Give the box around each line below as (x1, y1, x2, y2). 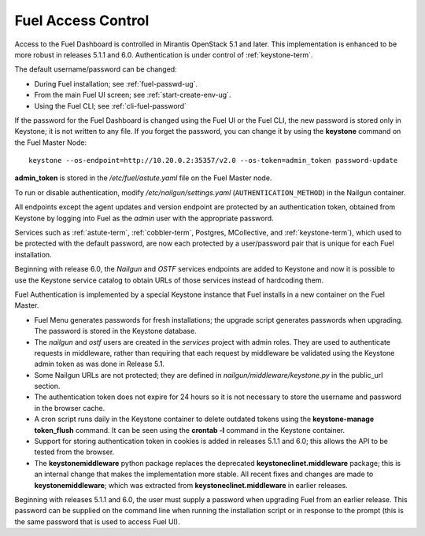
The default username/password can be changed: (14, 65, 177, 74)
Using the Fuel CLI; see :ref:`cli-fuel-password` (34, 101, 187, 110)
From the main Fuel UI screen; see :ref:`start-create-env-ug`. (34, 91, 231, 100)
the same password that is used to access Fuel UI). (14, 516, 180, 527)
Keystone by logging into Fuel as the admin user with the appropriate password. (14, 213, 275, 223)
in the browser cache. (34, 403, 105, 412)
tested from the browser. (34, 447, 115, 457)
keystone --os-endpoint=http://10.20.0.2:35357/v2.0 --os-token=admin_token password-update (28, 156, 398, 165)
